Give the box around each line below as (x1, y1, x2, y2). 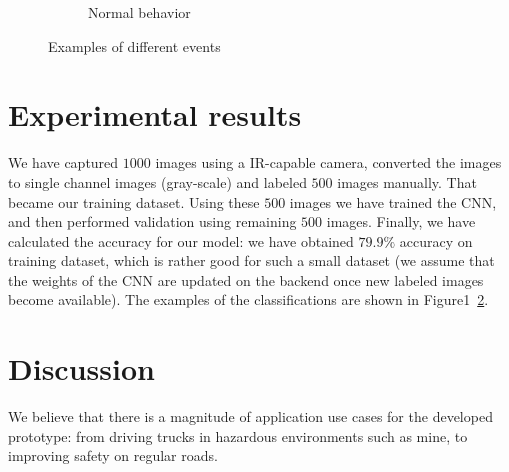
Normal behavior (88, 2, 191, 22)
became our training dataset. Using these (8, 191, 260, 212)
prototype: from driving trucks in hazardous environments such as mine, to (8, 425, 468, 446)
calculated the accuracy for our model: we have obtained (8, 230, 354, 251)
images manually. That (337, 171, 477, 192)
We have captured (8, 152, 119, 173)
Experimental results (8, 94, 302, 135)
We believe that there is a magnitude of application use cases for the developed (8, 406, 493, 427)
